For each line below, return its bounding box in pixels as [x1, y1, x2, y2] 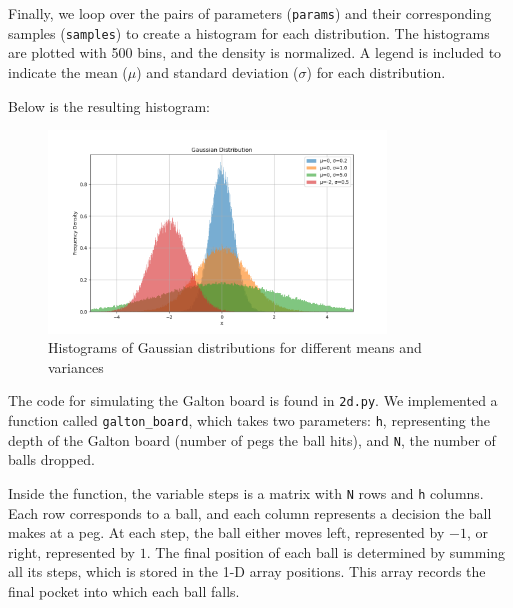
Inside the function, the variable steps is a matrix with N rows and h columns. [8, 482, 484, 503]
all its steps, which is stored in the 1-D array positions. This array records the [8, 561, 486, 582]
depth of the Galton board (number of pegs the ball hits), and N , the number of [8, 429, 496, 450]
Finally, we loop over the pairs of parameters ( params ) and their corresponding [8, 3, 492, 23]
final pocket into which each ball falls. [8, 580, 240, 601]
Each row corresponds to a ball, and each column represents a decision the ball [8, 502, 492, 523]
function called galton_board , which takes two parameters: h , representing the [8, 410, 490, 431]
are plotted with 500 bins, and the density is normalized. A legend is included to [8, 42, 502, 63]
